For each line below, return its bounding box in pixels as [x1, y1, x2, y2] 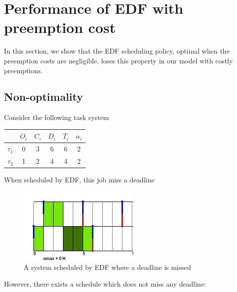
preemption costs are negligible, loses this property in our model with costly [4, 55, 233, 65]
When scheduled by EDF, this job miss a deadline [4, 175, 155, 185]
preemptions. [4, 65, 43, 75]
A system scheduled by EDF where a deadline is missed [24, 262, 191, 272]
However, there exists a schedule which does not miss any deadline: [4, 278, 206, 289]
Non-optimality [4, 89, 83, 104]
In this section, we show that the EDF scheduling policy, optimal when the [4, 46, 230, 56]
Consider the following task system [4, 112, 109, 122]
